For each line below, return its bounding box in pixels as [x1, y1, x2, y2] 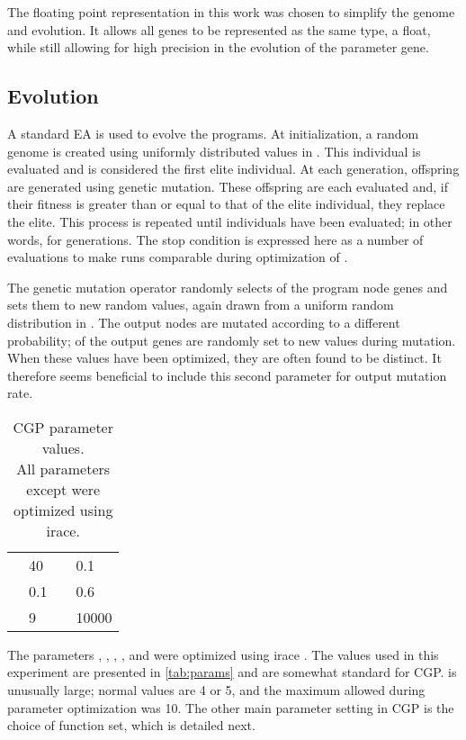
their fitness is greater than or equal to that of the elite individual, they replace [7, 194, 445, 213]
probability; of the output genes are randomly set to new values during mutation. [7, 330, 456, 349]
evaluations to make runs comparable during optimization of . [7, 248, 348, 266]
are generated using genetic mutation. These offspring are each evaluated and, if [7, 176, 448, 195]
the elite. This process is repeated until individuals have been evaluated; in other [7, 212, 453, 230]
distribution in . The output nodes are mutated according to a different [7, 312, 400, 331]
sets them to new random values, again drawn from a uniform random [7, 295, 394, 314]
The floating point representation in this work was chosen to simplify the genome [7, 3, 455, 21]
